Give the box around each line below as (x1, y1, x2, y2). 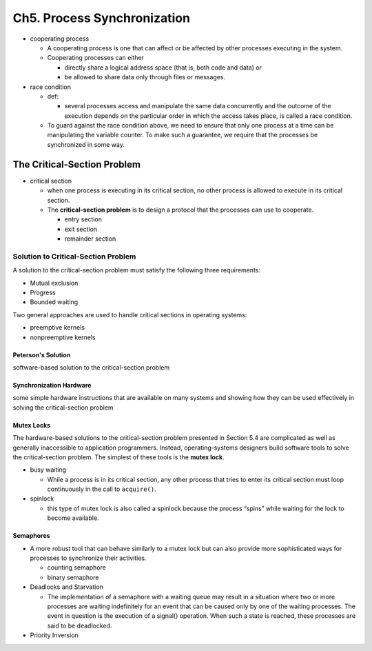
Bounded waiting (30, 298, 79, 306)
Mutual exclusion (30, 279, 79, 287)
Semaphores (12, 532, 51, 540)
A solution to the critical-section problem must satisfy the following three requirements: (12, 266, 261, 274)
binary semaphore (47, 573, 99, 581)
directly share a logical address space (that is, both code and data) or (64, 63, 262, 72)
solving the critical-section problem (12, 403, 114, 412)
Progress (30, 288, 56, 297)
